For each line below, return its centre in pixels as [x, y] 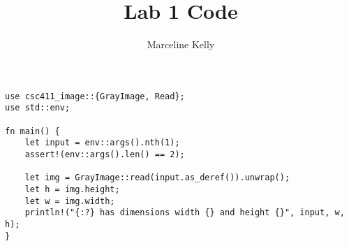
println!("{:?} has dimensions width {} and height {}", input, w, [185, 213]
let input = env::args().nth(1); [102, 143]
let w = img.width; [70, 201]
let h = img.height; [72, 189]
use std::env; [38, 108]
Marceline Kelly [181, 44]
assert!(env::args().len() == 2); [105, 154]
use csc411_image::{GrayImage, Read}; [95, 96]
